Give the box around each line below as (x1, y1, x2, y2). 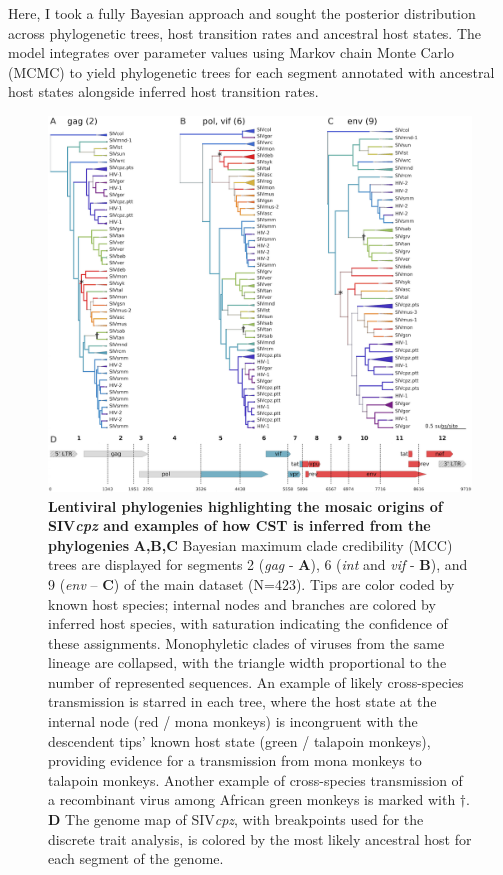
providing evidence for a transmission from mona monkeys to (48, 750, 422, 771)
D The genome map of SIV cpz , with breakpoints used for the (48, 809, 424, 830)
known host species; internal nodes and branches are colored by (48, 593, 436, 614)
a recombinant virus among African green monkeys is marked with (48, 789, 456, 810)
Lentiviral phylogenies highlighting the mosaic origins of (48, 495, 443, 516)
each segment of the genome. (48, 848, 224, 869)
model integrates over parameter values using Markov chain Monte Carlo (8, 42, 455, 63)
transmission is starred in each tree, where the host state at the (48, 691, 437, 712)
